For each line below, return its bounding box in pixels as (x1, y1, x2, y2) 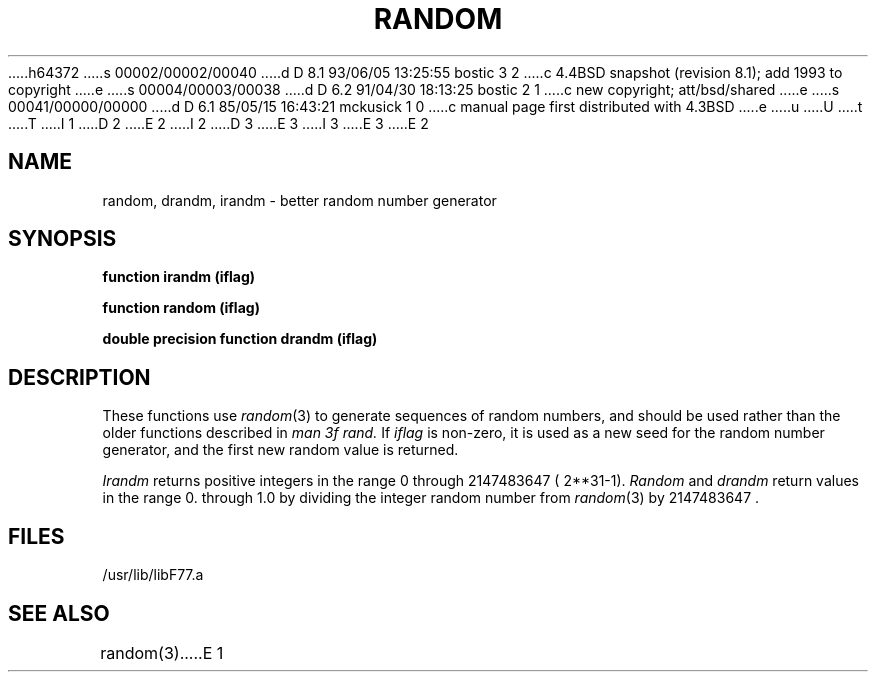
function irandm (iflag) (102, 268, 256, 286)
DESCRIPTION (8, 364, 151, 390)
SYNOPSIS (8, 226, 117, 252)
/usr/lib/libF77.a (102, 566, 204, 584)
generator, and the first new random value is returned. (102, 441, 459, 459)
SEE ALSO (8, 600, 110, 626)
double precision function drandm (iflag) (102, 330, 378, 348)
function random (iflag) (102, 299, 260, 317)
